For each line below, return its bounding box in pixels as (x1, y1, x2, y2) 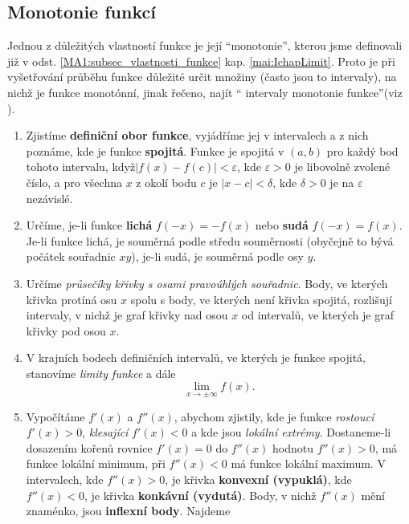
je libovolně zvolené (294, 158, 391, 175)
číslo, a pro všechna (26, 173, 122, 190)
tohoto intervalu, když (26, 158, 136, 175)
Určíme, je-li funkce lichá (26, 217, 153, 234)
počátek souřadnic (26, 248, 116, 265)
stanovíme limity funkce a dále (26, 364, 176, 381)
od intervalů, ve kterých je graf (241, 307, 394, 323)
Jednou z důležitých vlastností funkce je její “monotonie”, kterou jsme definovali (7, 37, 403, 54)
